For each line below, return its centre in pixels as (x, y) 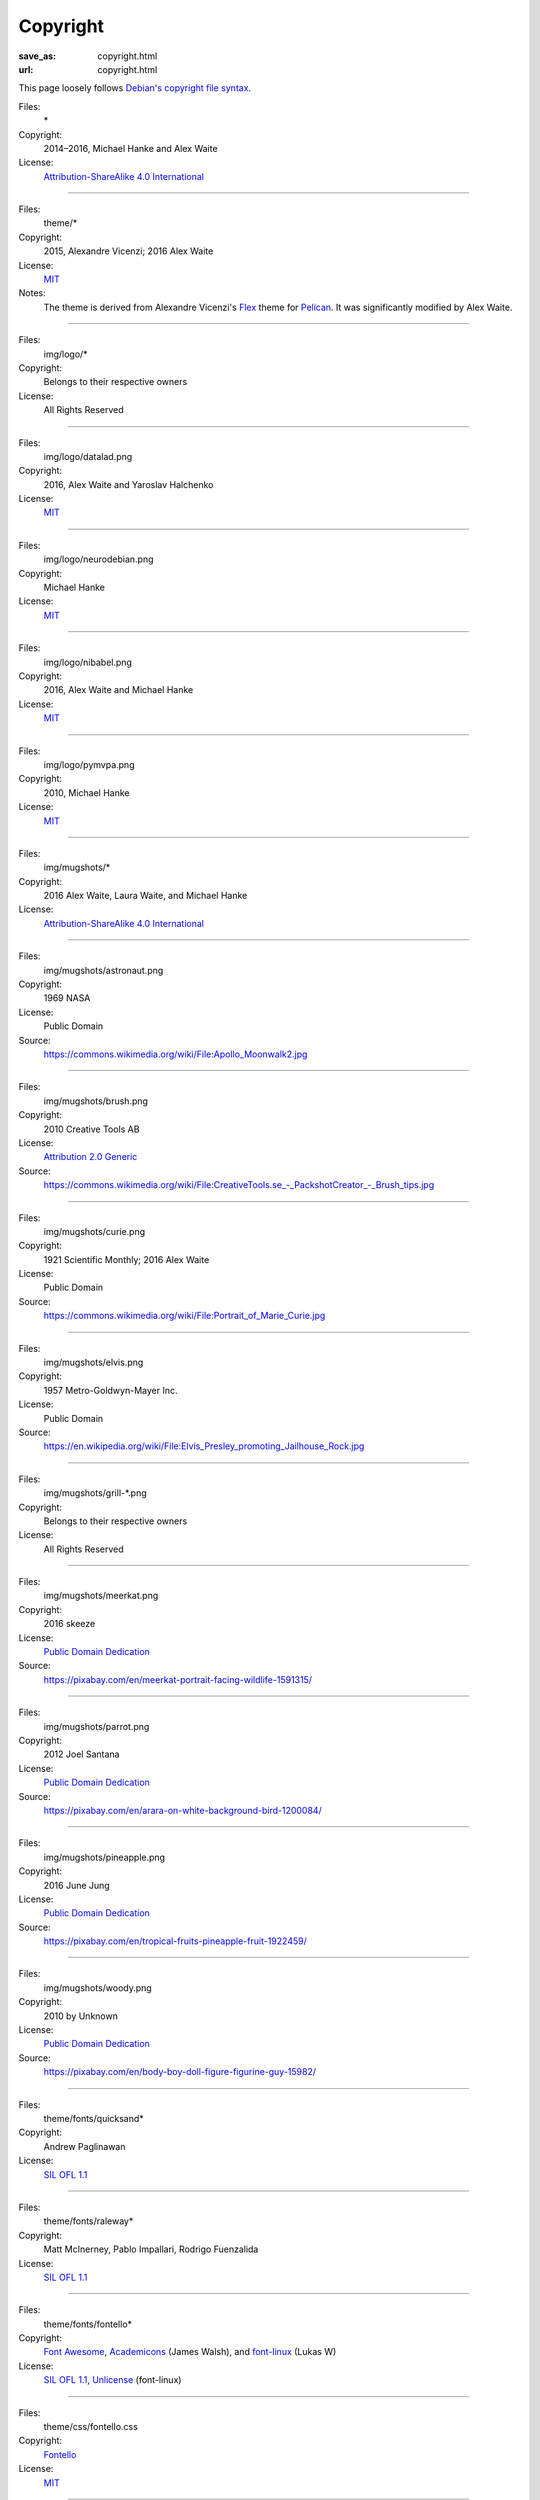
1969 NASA (67, 998)
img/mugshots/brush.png (96, 1101)
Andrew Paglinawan (84, 2146)
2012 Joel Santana (81, 1754)
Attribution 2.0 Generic (90, 1157)
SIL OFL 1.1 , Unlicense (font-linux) (112, 2380)
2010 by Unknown (81, 2016)
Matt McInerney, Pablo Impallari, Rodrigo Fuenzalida (151, 2249)
